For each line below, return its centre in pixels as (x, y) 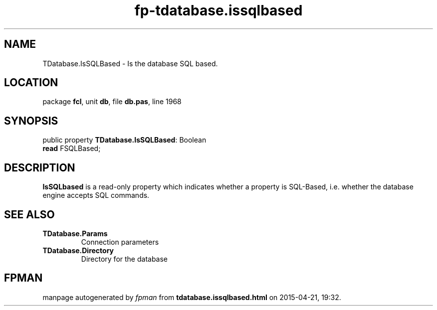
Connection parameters (120, 242)
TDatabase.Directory (78, 250)
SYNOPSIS (31, 121)
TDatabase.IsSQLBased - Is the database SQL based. (130, 63)
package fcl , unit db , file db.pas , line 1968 (112, 102)
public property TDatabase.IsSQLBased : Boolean (124, 140)
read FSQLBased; (72, 149)
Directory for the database (124, 259)
